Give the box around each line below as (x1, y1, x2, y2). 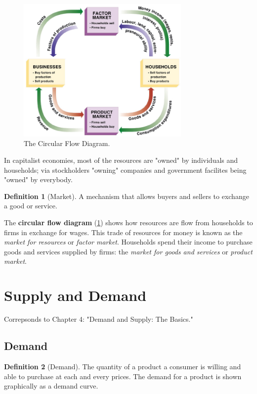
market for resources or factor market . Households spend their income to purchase (4, 237, 253, 247)
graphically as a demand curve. (4, 381, 98, 391)
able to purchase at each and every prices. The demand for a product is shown (4, 371, 242, 381)
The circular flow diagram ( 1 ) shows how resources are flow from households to (4, 217, 253, 228)
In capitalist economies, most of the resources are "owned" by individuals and (4, 155, 238, 165)
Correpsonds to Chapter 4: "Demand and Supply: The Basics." (4, 314, 193, 324)
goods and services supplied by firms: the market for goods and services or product (4, 246, 253, 256)
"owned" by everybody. (4, 174, 73, 185)
